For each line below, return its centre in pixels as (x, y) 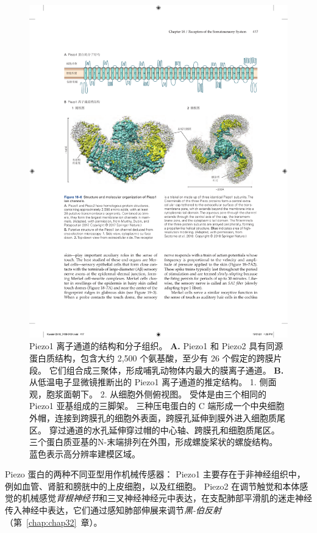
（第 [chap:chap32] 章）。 (54, 522)
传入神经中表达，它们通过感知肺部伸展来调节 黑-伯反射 (113, 510)
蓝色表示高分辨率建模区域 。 (85, 453)
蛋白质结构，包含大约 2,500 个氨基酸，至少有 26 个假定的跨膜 (151, 357)
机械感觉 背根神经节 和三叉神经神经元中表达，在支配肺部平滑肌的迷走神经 (167, 498)
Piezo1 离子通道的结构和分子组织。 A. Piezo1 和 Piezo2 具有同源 (156, 346)
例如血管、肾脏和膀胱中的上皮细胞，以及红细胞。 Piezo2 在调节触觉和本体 (152, 486)
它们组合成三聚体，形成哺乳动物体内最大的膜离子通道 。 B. (166, 370)
